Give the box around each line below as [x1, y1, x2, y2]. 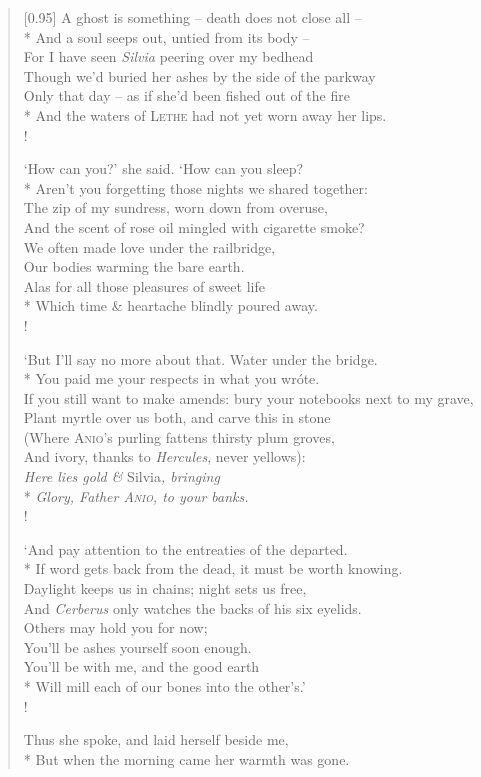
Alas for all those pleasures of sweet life [23, 275, 265, 296]
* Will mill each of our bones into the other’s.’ [23, 676, 306, 696]
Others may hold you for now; [23, 617, 208, 638]
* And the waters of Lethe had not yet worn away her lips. [23, 104, 387, 125]
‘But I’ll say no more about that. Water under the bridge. [23, 348, 378, 369]
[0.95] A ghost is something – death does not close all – [23, 7, 362, 27]
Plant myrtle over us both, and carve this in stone [23, 407, 331, 428]
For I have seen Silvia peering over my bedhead [23, 46, 314, 67]
